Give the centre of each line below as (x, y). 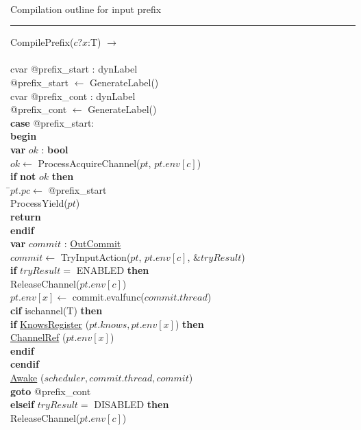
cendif (25, 364)
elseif (22, 404)
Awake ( (27, 378)
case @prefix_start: (52, 122)
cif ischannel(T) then (57, 311)
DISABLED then (132, 404)
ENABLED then (113, 270)
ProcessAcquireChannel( (89, 163)
